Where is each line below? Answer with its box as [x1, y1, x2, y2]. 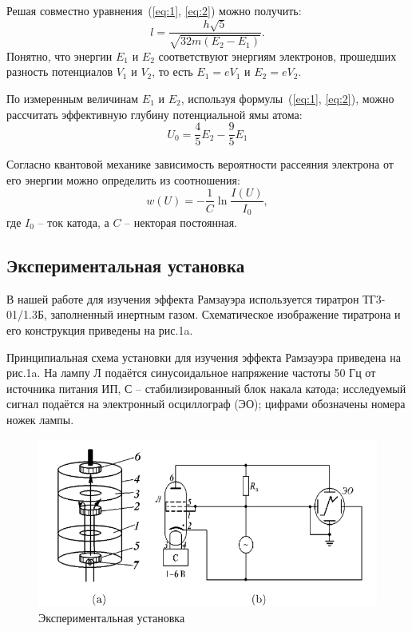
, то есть [152, 63, 193, 80]
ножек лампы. [6, 411, 74, 427]
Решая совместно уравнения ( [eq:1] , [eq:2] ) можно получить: [6, 2, 302, 18]
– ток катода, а [38, 213, 109, 230]
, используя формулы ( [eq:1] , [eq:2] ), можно [180, 90, 394, 107]
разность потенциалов [6, 63, 113, 80]
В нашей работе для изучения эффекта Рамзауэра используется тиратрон [6, 290, 359, 307]
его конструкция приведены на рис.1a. [6, 321, 193, 338]
